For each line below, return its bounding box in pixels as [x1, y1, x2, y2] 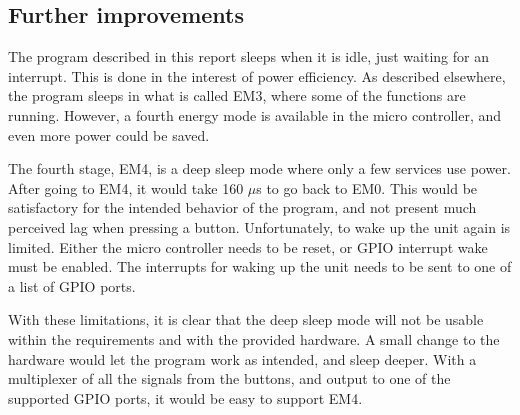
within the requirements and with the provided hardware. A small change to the [8, 328, 500, 349]
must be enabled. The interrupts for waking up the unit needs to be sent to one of [8, 256, 512, 277]
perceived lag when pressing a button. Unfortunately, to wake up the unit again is [8, 216, 511, 237]
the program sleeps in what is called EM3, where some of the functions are [8, 85, 466, 106]
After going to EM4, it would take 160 [8, 177, 244, 198]
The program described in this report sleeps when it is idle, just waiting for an [8, 46, 489, 67]
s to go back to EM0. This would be [256, 177, 478, 198]
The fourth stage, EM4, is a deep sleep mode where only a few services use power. [8, 158, 511, 179]
